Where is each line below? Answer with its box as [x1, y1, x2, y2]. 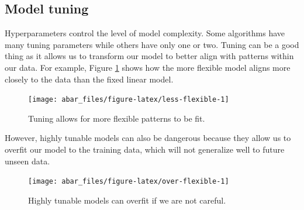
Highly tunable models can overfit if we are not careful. [28, 194, 226, 206]
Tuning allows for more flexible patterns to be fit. [28, 112, 205, 124]
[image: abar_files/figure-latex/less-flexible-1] [28, 95, 229, 104]
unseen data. [5, 154, 50, 167]
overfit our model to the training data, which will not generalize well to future [5, 143, 285, 156]
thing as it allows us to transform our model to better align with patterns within [5, 50, 294, 62]
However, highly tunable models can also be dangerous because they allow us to [5, 132, 291, 144]
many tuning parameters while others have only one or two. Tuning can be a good [5, 38, 299, 50]
